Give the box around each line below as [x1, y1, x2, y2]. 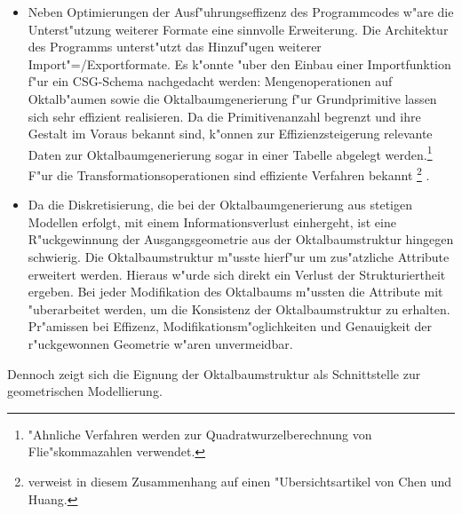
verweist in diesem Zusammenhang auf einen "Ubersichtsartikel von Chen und [28, 471, 452, 490]
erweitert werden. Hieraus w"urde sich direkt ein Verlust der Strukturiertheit [28, 265, 446, 283]
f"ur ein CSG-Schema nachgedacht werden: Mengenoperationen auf [28, 72, 393, 91]
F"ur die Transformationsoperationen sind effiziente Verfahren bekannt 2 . [28, 163, 430, 184]
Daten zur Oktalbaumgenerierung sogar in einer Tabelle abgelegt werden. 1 [28, 142, 433, 163]
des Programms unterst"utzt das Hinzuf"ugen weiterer [28, 37, 322, 56]
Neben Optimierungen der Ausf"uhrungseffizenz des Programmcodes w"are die [28, 3, 454, 20]
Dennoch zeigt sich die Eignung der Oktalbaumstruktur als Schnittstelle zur [7, 364, 421, 383]
